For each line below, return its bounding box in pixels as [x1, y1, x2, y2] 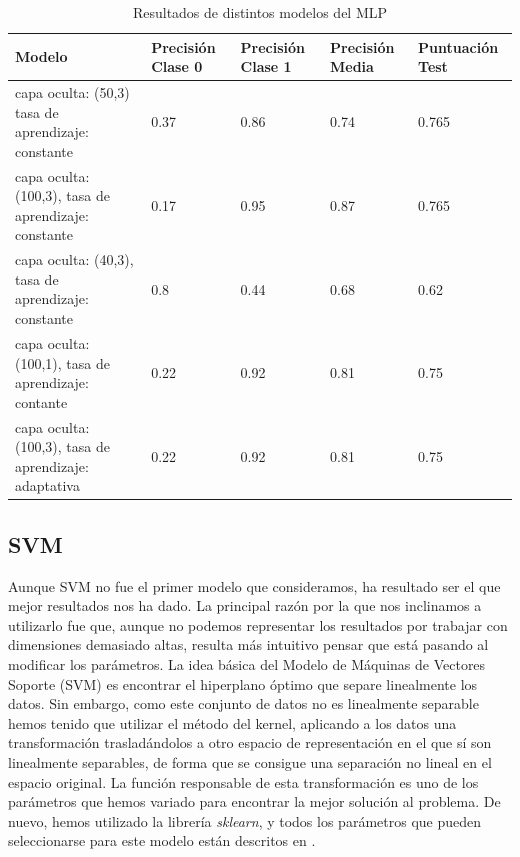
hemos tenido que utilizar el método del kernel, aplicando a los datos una [8, 712, 457, 733]
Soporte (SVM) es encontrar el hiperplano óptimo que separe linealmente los [8, 673, 478, 694]
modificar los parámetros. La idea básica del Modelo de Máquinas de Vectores [8, 653, 486, 674]
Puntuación [418, 36, 499, 57]
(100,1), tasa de [15, 352, 110, 373]
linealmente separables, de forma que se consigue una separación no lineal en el [8, 751, 492, 772]
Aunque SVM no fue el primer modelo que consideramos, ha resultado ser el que [8, 575, 501, 596]
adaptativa [15, 475, 80, 496]
